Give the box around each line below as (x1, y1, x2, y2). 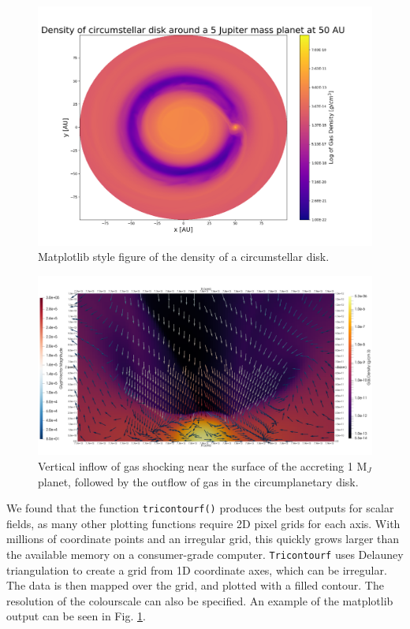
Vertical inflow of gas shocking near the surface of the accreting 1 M (38, 458, 367, 475)
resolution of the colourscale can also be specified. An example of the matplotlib (6, 592, 393, 609)
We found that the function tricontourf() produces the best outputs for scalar (6, 500, 394, 516)
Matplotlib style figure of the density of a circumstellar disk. (38, 248, 330, 265)
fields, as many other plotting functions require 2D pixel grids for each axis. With (6, 515, 401, 531)
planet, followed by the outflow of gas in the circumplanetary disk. (38, 473, 359, 489)
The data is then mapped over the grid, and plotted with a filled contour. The (6, 577, 384, 594)
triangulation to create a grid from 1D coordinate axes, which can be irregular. (6, 561, 387, 578)
